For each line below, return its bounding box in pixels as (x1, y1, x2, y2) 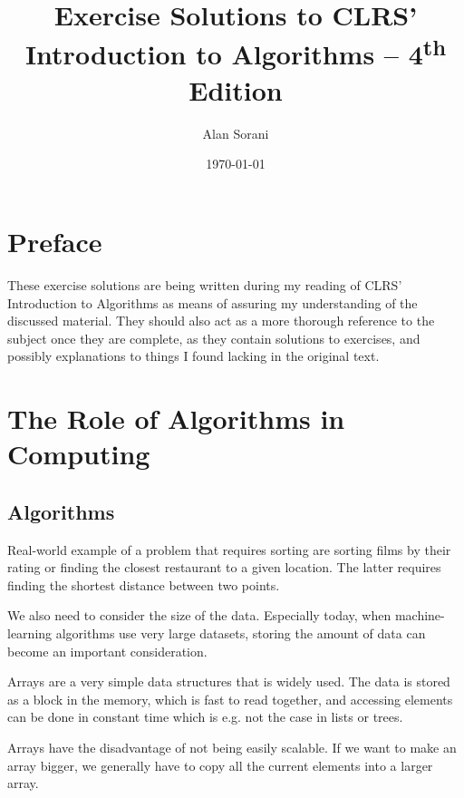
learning (7, 624, 53, 643)
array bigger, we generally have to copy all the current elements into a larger (7, 755, 433, 774)
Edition (188, 71, 283, 108)
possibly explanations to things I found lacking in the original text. (7, 346, 380, 365)
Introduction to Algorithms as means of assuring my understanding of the (7, 293, 418, 312)
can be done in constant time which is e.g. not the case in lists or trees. (7, 707, 403, 726)
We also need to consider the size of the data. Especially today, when (7, 606, 391, 625)
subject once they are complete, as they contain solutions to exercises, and (7, 328, 420, 347)
